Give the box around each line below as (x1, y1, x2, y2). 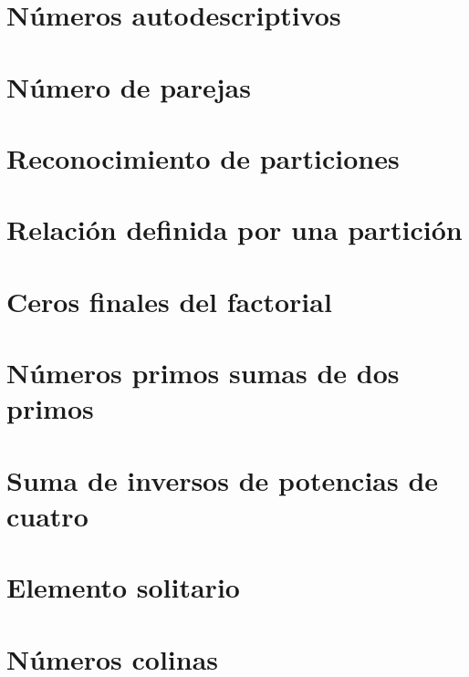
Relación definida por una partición (6, 211, 463, 248)
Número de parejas (6, 68, 251, 105)
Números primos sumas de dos (6, 354, 400, 391)
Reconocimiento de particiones (6, 139, 400, 176)
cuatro (6, 496, 89, 534)
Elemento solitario (6, 568, 240, 606)
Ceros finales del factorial (6, 282, 332, 319)
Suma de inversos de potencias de (6, 461, 439, 498)
